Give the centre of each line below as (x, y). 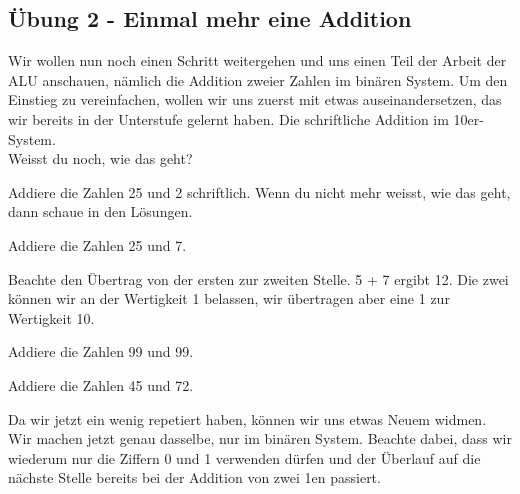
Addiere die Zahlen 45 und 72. (101, 384)
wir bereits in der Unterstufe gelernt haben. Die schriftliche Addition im (228, 118)
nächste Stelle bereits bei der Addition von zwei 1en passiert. (194, 477)
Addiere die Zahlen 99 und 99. (101, 351)
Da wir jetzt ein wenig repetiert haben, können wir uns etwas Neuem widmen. (247, 418)
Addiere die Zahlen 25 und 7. (97, 244)
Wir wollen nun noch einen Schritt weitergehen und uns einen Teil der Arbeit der (257, 60)
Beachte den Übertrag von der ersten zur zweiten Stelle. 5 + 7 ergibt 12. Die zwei (258, 278)
